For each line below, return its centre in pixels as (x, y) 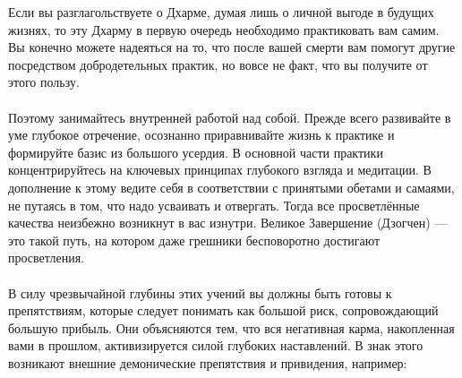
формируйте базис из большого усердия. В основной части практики (196, 152)
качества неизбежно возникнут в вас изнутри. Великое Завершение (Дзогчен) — (228, 223)
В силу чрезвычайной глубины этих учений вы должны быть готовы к (200, 292)
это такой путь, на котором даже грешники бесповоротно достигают (194, 240)
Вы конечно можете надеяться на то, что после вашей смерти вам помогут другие (232, 47)
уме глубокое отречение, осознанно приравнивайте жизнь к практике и (201, 135)
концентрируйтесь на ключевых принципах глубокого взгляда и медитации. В (220, 170)
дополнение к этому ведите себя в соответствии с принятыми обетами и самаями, (231, 187)
